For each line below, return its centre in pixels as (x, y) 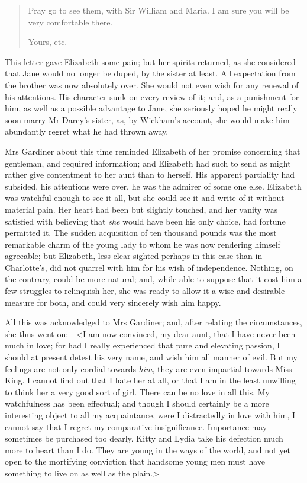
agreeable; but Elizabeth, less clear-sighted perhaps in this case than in (134, 256)
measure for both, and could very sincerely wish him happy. (113, 302)
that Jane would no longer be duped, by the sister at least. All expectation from (150, 73)
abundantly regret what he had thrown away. (87, 131)
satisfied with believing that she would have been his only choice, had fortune (145, 221)
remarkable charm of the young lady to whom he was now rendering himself (143, 244)
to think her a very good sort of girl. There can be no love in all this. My (137, 391)
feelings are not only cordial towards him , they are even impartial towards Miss (148, 368)
